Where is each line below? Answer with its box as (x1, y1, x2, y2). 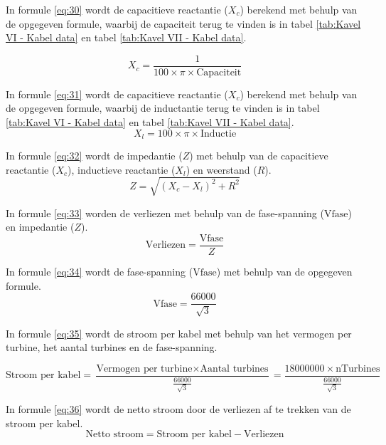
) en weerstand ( (186, 162, 257, 177)
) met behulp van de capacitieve (189, 148, 328, 163)
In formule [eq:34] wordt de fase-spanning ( (6, 264, 193, 279)
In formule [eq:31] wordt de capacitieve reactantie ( (6, 86, 228, 101)
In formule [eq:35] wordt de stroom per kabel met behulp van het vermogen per (6, 325, 352, 340)
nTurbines (336, 363, 380, 374)
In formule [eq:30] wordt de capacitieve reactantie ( (6, 2, 228, 16)
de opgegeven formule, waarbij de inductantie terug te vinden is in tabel (6, 100, 320, 115)
